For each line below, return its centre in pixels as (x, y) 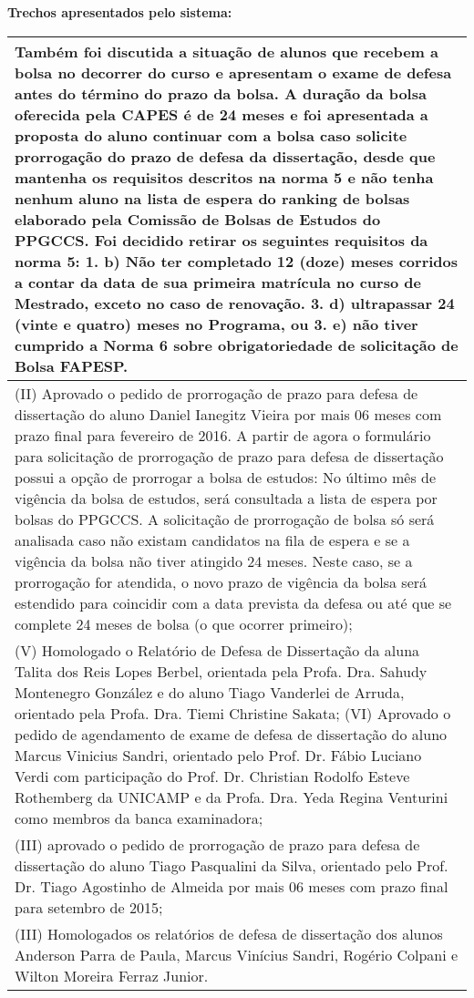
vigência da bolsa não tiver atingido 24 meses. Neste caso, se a (214, 561)
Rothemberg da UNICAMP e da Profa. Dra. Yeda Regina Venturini (232, 797)
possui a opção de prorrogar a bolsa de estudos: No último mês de (226, 477)
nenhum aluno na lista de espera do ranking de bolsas (212, 198)
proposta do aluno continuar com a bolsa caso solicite (211, 135)
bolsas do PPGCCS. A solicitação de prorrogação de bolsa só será (225, 519)
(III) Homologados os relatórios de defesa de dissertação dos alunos (229, 933)
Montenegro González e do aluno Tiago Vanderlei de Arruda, (210, 692)
